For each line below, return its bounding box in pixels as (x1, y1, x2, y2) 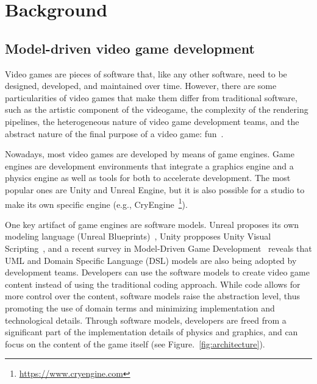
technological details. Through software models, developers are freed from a (5, 313, 287, 326)
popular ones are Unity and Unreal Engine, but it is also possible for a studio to (5, 183, 305, 196)
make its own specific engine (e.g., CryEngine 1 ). (5, 196, 188, 210)
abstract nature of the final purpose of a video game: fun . (5, 127, 224, 140)
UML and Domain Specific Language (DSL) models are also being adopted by (5, 254, 297, 266)
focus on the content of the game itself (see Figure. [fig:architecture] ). (5, 337, 265, 350)
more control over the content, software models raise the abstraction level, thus (5, 290, 300, 302)
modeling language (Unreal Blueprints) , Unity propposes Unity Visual (5, 230, 271, 243)
